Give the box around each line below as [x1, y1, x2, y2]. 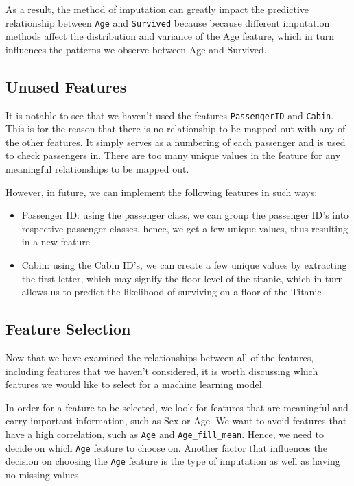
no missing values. [5, 467, 82, 481]
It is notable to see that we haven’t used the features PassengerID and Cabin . [5, 108, 334, 122]
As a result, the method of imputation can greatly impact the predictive [5, 2, 309, 16]
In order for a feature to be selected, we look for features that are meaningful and [5, 400, 349, 414]
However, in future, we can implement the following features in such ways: [5, 184, 318, 199]
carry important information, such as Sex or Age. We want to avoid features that [5, 413, 347, 428]
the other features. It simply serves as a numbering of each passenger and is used [5, 134, 346, 149]
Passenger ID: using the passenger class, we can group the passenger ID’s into [21, 208, 349, 222]
